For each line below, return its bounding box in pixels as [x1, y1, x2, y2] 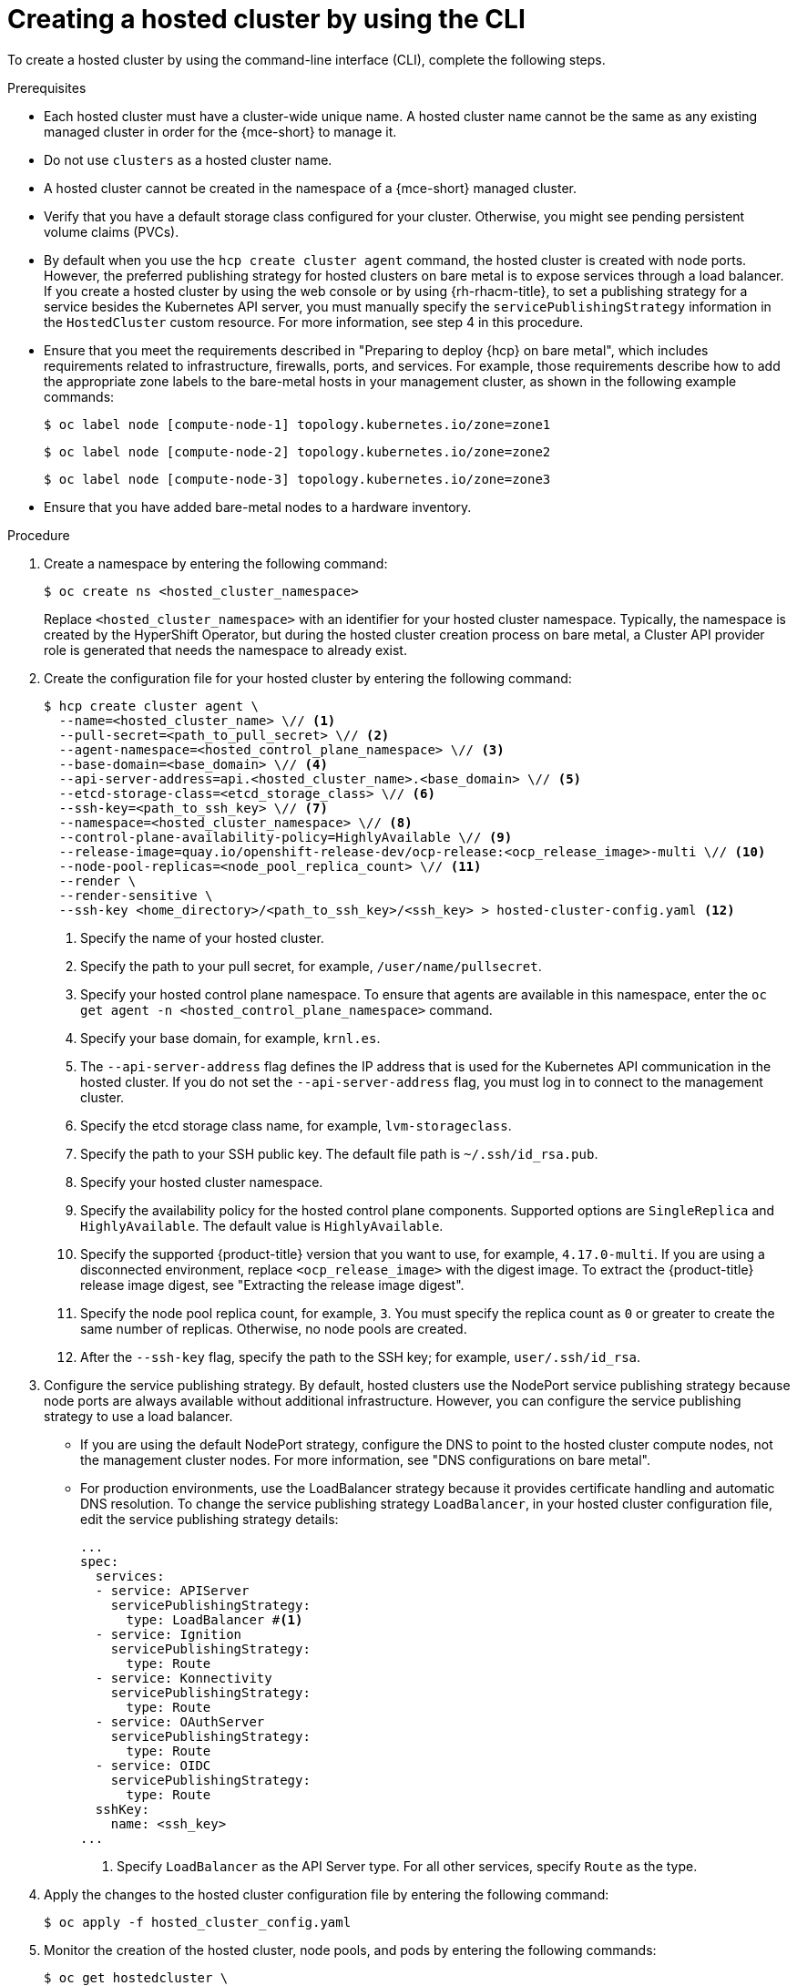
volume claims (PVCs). [44, 223, 179, 240]
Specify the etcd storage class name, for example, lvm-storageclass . [80, 1117, 512, 1133]
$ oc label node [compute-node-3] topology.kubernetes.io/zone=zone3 [44, 471, 551, 486]
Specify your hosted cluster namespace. [80, 1173, 323, 1190]
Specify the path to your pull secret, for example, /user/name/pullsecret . [80, 957, 542, 974]
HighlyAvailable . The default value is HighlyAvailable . [80, 1217, 444, 1234]
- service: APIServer [95, 1582, 250, 1598]
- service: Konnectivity [95, 1670, 272, 1685]
